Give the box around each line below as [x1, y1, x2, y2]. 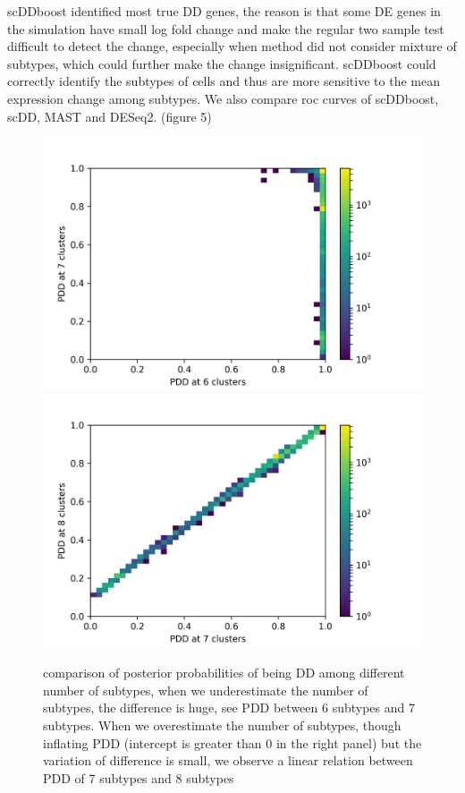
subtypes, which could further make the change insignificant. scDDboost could [7, 54, 436, 72]
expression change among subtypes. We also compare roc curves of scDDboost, [7, 89, 439, 107]
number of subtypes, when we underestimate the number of [43, 680, 368, 699]
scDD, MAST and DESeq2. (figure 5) [7, 107, 212, 125]
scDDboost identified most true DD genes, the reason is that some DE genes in [7, 2, 441, 20]
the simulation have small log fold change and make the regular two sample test [7, 19, 444, 38]
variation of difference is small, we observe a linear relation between [43, 751, 413, 770]
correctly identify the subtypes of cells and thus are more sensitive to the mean [7, 72, 440, 90]
